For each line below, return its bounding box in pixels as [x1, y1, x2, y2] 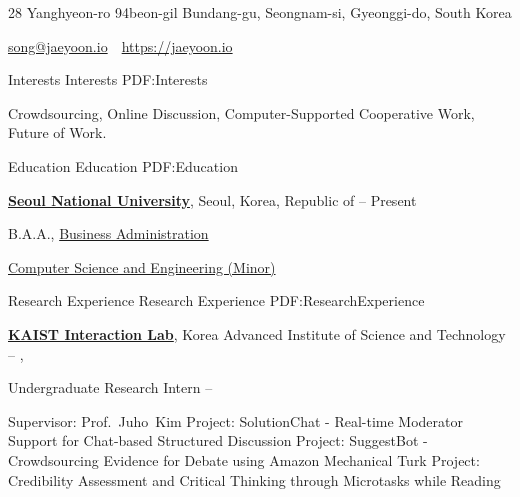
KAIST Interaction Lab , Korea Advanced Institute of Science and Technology [8, 323, 506, 344]
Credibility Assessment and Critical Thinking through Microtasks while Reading [8, 469, 501, 490]
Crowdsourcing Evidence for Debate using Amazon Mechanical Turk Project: [8, 449, 480, 470]
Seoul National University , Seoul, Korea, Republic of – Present [8, 189, 417, 210]
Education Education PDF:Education [8, 155, 238, 176]
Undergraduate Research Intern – [8, 377, 213, 398]
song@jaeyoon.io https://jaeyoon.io [8, 35, 233, 56]
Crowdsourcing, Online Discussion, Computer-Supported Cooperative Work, [8, 102, 475, 123]
